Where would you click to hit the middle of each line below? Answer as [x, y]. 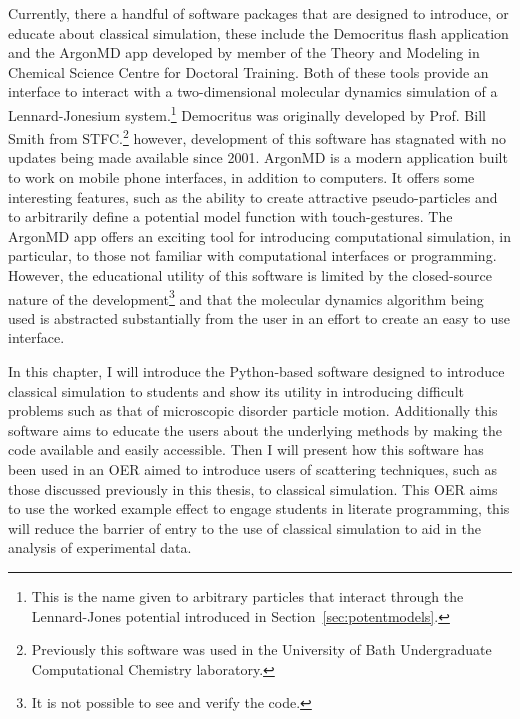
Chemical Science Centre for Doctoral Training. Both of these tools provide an [248, 71]
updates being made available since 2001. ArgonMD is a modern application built [258, 157]
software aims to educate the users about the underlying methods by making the [255, 429]
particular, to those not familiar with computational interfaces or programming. [252, 255]
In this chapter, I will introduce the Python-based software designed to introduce [256, 371]
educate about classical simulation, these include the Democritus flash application [258, 32]
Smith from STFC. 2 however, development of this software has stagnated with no [257, 136]
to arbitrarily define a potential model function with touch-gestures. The [230, 216]
